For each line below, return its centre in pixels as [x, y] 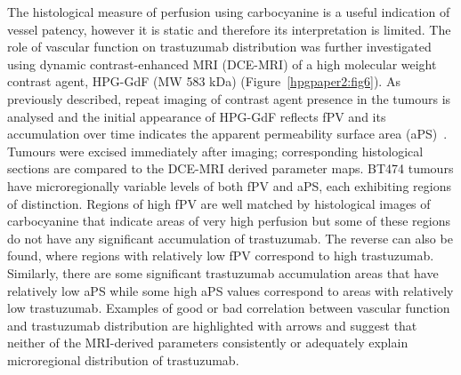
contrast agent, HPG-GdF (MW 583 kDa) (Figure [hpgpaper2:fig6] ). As [204, 81]
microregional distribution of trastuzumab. [123, 359]
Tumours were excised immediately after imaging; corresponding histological [215, 151]
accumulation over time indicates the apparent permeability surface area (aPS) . [227, 134]
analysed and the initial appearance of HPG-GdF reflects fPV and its [197, 116]
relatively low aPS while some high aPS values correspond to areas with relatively [230, 290]
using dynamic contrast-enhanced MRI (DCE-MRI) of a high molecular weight [222, 64]
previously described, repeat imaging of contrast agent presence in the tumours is [229, 98]
